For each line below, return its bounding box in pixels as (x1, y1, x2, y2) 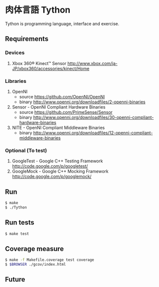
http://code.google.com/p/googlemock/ (12, 174, 92, 179)
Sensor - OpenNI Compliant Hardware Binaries (12, 104, 106, 110)
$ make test (5, 231, 29, 236)
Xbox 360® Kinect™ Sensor (12, 60, 66, 66)
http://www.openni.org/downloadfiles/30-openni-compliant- (33, 114, 154, 120)
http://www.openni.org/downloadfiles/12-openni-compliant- (33, 129, 153, 136)
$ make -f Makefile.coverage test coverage (5, 257, 95, 262)
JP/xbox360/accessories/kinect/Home (12, 65, 90, 71)
